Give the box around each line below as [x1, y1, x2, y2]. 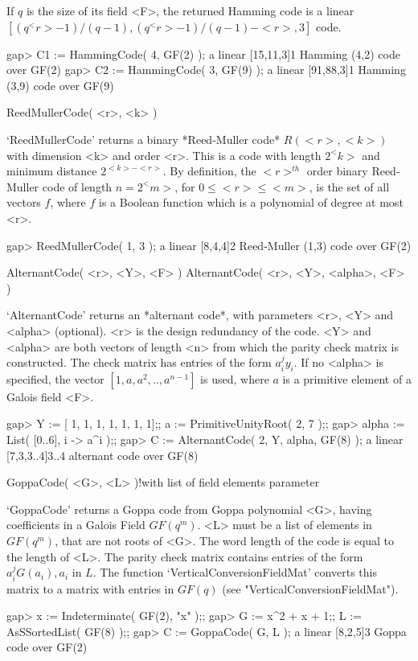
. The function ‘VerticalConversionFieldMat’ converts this [92, 564, 377, 581]
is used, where [200, 370, 269, 387]
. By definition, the [162, 162, 256, 179]
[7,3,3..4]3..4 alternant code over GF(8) [6, 446, 199, 463]
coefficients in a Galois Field [6, 516, 145, 533]
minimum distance [6, 162, 97, 179]
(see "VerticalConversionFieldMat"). [222, 580, 399, 597]
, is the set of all [309, 178, 390, 195]
